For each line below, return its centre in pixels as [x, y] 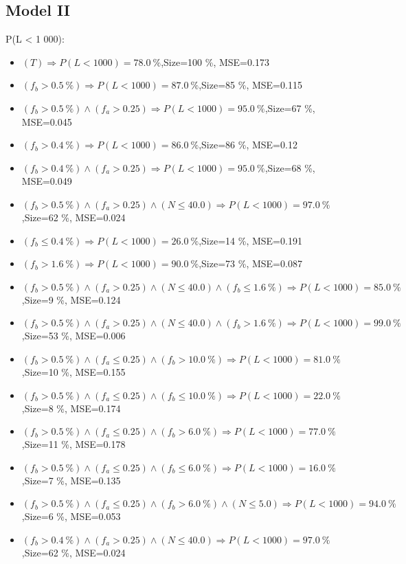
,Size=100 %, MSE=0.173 [215, 61]
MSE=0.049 [47, 181]
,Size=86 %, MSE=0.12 [248, 145]
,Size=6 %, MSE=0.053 [71, 516]
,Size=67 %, [290, 108]
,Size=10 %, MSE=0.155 [74, 371]
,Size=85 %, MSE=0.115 [250, 85]
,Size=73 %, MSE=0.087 [250, 263]
